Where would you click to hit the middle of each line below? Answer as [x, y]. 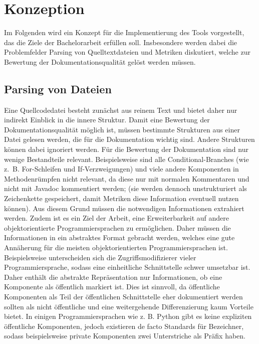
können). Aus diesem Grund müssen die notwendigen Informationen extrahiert [124, 208]
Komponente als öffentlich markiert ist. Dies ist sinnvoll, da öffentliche [112, 287]
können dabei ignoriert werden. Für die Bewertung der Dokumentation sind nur [126, 149]
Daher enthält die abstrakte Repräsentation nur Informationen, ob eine [113, 277]
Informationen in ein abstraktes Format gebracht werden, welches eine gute [119, 237]
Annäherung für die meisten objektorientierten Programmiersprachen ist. [116, 247]
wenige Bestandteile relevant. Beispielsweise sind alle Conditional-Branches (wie [126, 159]
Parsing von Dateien [58, 89]
